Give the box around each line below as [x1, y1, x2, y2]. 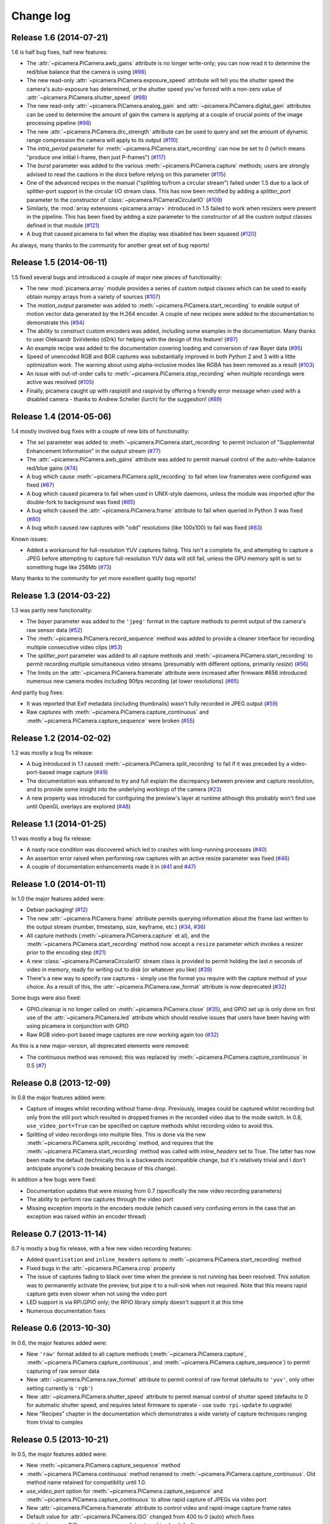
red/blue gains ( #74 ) [26, 464, 78, 472]
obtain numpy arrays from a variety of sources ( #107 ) [26, 293, 161, 301]
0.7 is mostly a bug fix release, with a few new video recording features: [11, 1244, 192, 1252]
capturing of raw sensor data [26, 1367, 100, 1375]
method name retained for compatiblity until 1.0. [26, 1479, 147, 1486]
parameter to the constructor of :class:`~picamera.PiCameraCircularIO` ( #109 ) [26, 196, 222, 204]
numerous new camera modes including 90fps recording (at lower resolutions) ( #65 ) [26, 677, 239, 685]
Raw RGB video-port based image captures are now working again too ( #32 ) [26, 1031, 219, 1038]
